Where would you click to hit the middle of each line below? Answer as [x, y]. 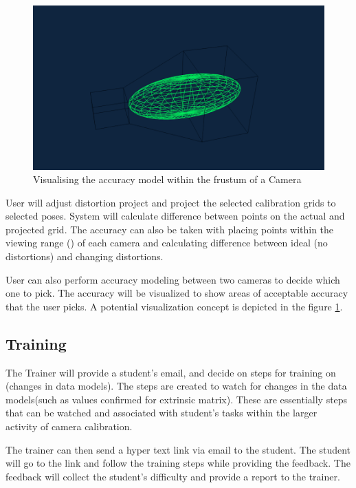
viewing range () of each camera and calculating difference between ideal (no [167, 243]
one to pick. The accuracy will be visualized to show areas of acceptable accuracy [177, 293]
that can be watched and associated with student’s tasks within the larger [162, 413]
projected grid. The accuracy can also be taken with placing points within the [170, 229]
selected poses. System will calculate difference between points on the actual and [175, 216]
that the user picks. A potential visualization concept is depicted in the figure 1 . [174, 306]
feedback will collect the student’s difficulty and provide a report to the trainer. [173, 476]
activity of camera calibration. [69, 426]
